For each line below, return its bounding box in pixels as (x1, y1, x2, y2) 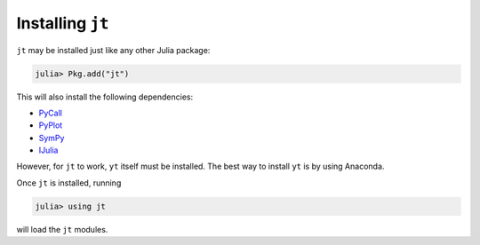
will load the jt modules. (16, 224, 108, 234)
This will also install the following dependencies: (16, 91, 194, 102)
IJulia (38, 145, 59, 155)
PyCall (38, 107, 62, 118)
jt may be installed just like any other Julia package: (16, 44, 211, 55)
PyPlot (38, 120, 63, 130)
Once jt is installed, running (16, 178, 122, 188)
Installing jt (16, 13, 109, 33)
